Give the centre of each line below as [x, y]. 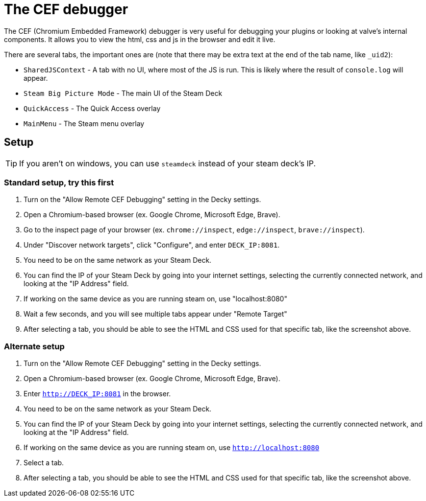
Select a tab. [44, 463]
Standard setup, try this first [59, 182]
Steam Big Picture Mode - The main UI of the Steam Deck [123, 93]
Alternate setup [34, 346]
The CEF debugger [66, 9]
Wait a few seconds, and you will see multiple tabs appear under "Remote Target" [155, 314]
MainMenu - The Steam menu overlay [84, 123]
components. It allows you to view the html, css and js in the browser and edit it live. [140, 39]
